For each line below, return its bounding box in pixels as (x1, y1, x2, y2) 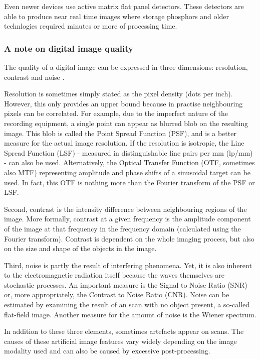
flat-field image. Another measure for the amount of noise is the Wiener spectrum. (4, 309, 256, 319)
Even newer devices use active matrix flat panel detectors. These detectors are (4, 1, 244, 11)
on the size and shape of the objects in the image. (4, 243, 157, 254)
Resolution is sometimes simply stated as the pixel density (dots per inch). (4, 88, 233, 99)
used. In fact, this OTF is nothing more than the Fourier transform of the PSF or (4, 177, 255, 187)
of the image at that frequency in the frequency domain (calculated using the (4, 223, 241, 233)
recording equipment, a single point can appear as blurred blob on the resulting (4, 117, 248, 128)
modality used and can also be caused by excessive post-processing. (4, 345, 210, 356)
